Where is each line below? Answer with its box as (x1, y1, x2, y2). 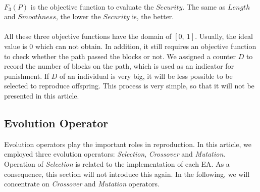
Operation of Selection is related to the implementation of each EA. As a (4, 158, 230, 169)
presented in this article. (4, 90, 79, 101)
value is (4, 40, 27, 51)
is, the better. (132, 11, 174, 22)
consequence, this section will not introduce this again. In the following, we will (4, 168, 250, 179)
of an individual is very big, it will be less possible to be (60, 70, 233, 81)
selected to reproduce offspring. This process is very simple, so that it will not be (4, 80, 254, 91)
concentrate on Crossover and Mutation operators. (4, 178, 160, 189)
